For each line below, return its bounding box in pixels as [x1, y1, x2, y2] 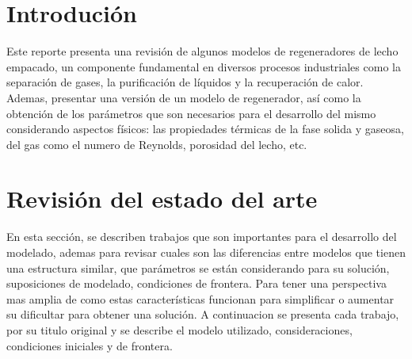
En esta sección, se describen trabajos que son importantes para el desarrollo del [6, 228, 397, 245]
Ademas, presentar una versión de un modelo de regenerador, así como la [6, 89, 361, 105]
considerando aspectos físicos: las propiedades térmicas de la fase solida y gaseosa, [6, 120, 404, 137]
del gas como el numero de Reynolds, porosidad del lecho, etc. [6, 136, 307, 152]
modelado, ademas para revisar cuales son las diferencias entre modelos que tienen [6, 244, 406, 260]
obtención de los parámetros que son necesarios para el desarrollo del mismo [6, 105, 376, 121]
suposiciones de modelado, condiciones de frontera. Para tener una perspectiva [6, 275, 387, 292]
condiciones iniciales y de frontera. [6, 337, 173, 353]
